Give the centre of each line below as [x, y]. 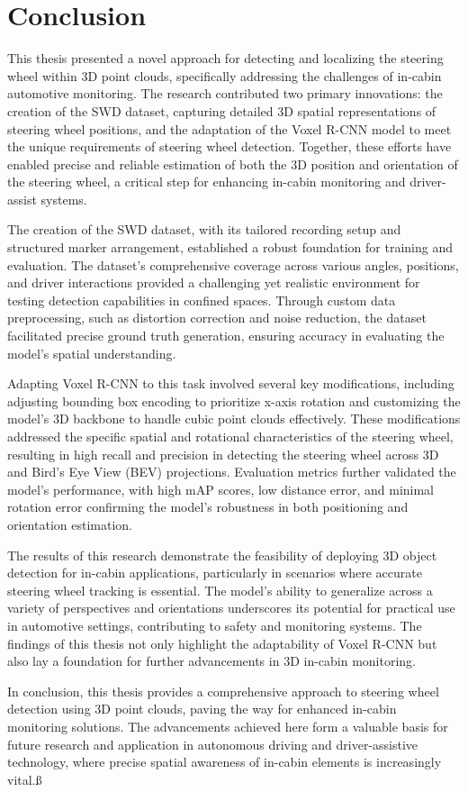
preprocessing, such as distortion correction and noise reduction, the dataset [217, 318]
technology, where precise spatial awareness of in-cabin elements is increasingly [225, 762]
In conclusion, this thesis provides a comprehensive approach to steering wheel [223, 691]
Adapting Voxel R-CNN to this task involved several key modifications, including [231, 383]
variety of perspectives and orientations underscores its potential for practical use [231, 608]
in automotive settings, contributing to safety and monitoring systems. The [215, 625]
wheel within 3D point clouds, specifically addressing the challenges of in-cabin [225, 75]
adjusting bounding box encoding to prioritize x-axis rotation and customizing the [234, 401]
